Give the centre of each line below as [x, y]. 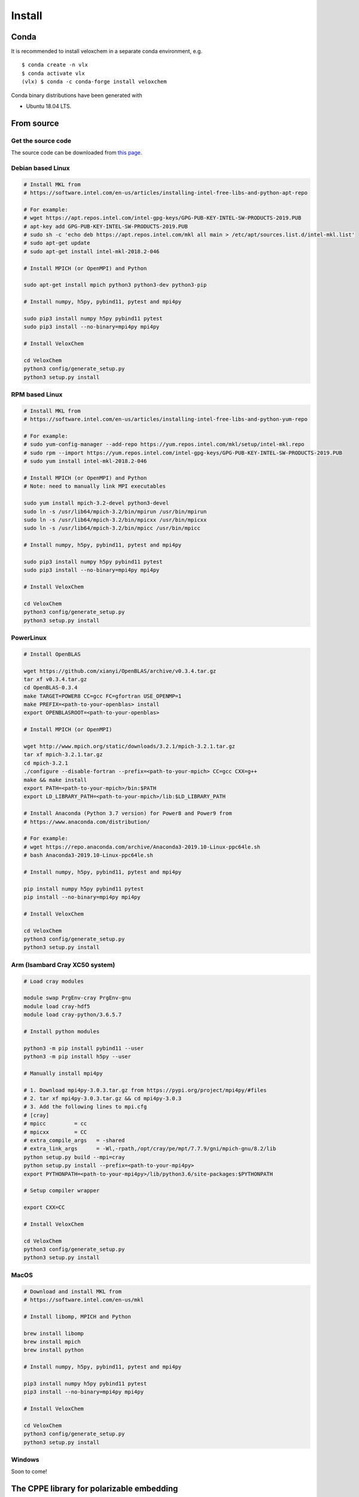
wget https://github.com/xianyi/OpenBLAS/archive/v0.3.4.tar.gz [120, 671]
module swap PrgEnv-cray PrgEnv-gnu [77, 998]
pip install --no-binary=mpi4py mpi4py [82, 897]
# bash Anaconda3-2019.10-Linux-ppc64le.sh [89, 855]
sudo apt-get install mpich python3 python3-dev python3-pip [115, 285]
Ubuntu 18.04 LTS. [49, 106]
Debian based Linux [40, 168]
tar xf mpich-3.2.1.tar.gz [63, 755]
